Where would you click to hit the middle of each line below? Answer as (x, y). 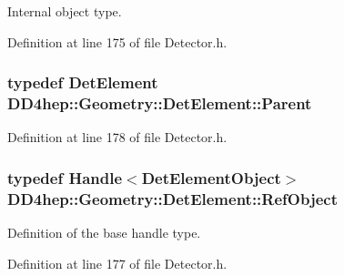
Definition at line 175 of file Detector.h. (117, 41)
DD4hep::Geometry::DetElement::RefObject (172, 198)
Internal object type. (65, 11)
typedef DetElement (83, 82)
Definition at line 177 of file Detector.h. (117, 263)
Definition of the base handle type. (104, 233)
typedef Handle (65, 177)
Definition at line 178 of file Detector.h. (117, 137)
